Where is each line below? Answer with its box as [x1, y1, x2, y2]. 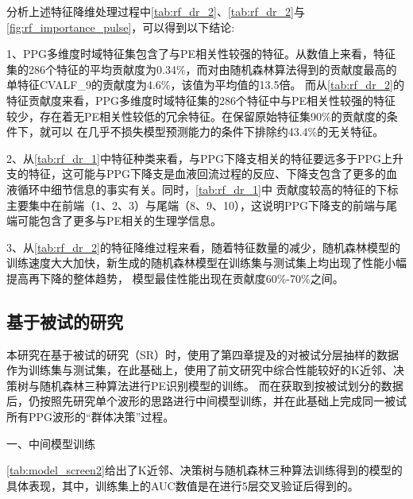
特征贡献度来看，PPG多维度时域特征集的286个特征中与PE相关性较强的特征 [6, 91, 396, 108]
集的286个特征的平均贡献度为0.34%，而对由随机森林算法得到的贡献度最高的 [6, 60, 397, 77]
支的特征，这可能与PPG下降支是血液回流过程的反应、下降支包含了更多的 [6, 165, 387, 182]
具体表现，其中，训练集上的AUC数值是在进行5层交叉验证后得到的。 [6, 477, 359, 493]
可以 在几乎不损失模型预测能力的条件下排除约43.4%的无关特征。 [50, 123, 384, 140]
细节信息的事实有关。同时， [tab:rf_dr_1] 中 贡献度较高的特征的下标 [50, 180, 399, 197]
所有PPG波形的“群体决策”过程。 [6, 408, 175, 425]
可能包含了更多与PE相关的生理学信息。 [17, 212, 222, 229]
